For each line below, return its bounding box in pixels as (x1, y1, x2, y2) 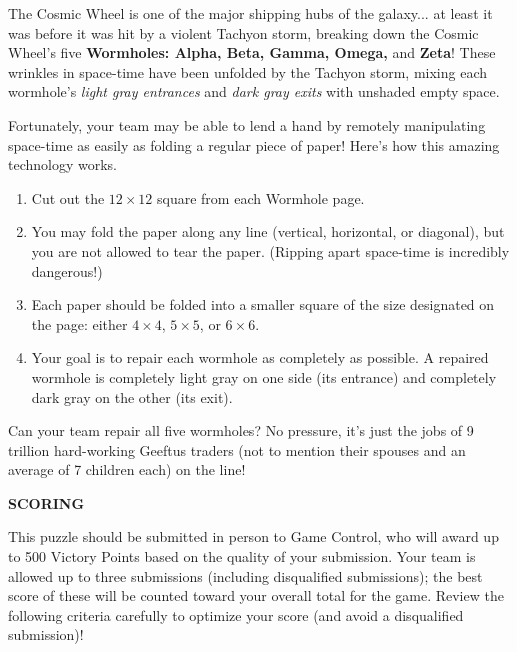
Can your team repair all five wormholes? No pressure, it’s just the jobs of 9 (8, 420, 474, 441)
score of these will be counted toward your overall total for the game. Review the (8, 585, 504, 606)
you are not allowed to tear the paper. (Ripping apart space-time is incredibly (31, 240, 510, 261)
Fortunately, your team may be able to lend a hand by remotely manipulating (8, 114, 486, 135)
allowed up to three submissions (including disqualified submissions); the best (8, 565, 483, 586)
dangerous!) (31, 260, 103, 281)
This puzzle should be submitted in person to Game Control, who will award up (8, 526, 499, 547)
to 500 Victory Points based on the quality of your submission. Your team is (8, 546, 476, 567)
